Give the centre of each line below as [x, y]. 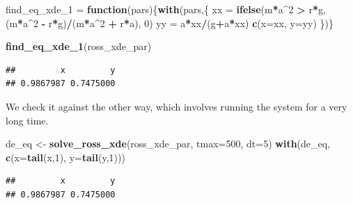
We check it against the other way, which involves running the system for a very [176, 106]
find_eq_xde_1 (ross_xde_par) [79, 46]
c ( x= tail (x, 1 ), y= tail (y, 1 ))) [65, 157]
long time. [27, 120]
